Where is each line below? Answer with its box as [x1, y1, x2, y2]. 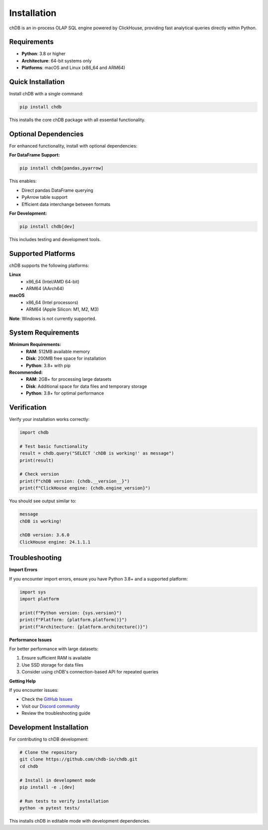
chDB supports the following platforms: [9, 262, 89, 268]
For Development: [9, 210, 47, 216]
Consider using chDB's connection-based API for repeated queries [21, 669, 159, 675]
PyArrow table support [21, 194, 68, 200]
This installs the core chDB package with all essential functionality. [9, 117, 146, 123]
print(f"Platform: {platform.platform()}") [19, 617, 128, 623]
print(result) [19, 457, 54, 463]
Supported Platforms [9, 249, 75, 258]
